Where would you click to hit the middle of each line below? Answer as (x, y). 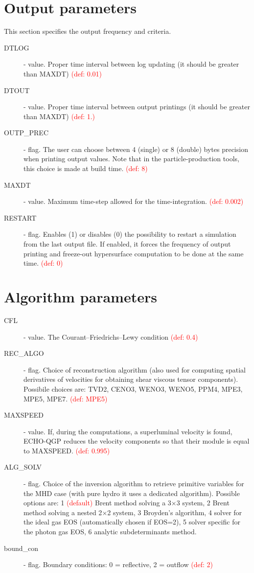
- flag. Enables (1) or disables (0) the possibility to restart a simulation (130, 234)
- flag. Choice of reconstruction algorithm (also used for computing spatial (135, 369)
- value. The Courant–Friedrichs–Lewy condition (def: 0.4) (111, 336)
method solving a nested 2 (63, 512)
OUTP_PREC (26, 133)
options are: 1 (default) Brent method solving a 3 (97, 503)
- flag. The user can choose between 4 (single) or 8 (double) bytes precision (136, 149)
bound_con (21, 548)
